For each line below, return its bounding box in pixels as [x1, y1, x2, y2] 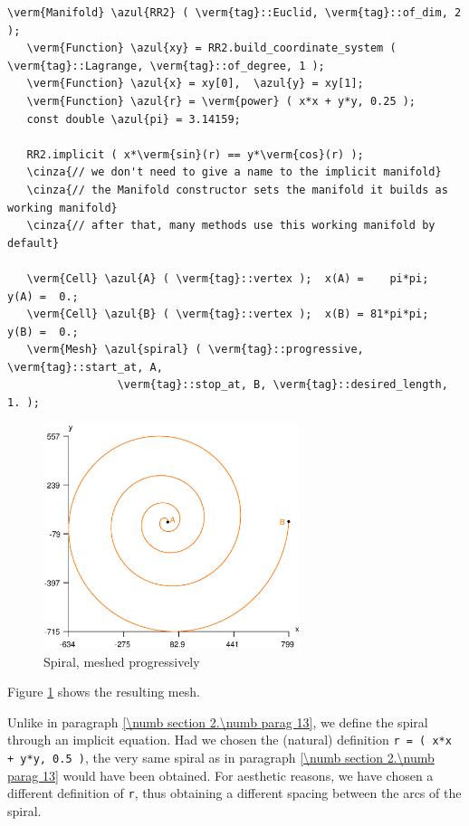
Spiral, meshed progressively [43, 651, 200, 670]
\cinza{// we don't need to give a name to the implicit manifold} [26, 166, 442, 179]
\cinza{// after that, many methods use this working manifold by [26, 219, 435, 233]
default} [7, 236, 60, 250]
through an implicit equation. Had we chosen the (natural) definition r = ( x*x [7, 730, 452, 749]
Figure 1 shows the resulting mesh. [7, 682, 200, 701]
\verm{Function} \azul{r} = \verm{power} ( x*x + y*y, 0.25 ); [26, 94, 416, 108]
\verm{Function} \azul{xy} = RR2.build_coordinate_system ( [26, 42, 397, 55]
